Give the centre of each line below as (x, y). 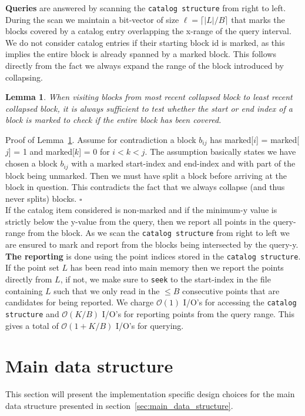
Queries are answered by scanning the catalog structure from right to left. (146, 8)
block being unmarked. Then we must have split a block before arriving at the (146, 175)
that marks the (258, 19)
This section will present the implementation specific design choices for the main (150, 394)
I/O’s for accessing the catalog (240, 302)
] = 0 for (94, 152)
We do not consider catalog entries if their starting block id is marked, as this (145, 42)
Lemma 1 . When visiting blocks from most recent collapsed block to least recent (149, 97)
